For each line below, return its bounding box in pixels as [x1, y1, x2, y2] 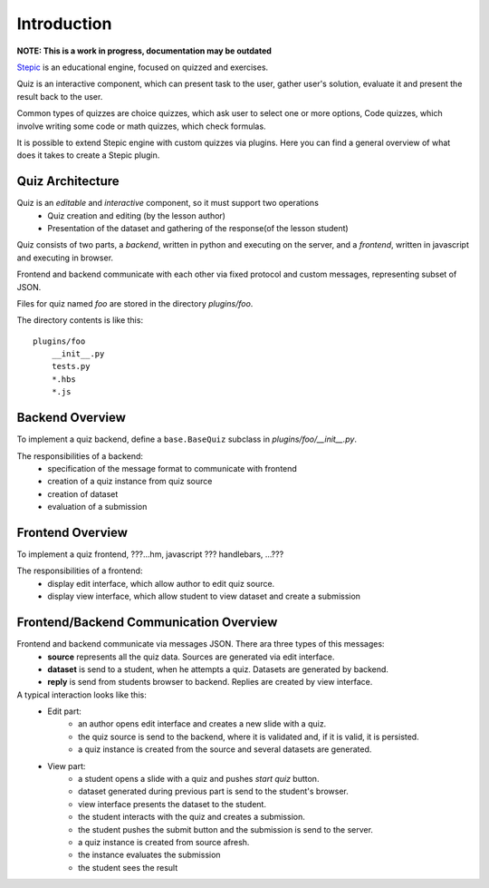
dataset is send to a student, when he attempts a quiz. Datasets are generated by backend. [47, 663, 389, 675]
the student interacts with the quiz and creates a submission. [78, 812, 305, 823]
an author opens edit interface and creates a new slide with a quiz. [78, 718, 327, 729]
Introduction [16, 14, 112, 34]
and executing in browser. [16, 252, 113, 263]
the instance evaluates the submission [78, 849, 221, 861]
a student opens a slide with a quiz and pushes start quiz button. [78, 774, 320, 785]
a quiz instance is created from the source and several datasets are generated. [78, 744, 372, 755]
